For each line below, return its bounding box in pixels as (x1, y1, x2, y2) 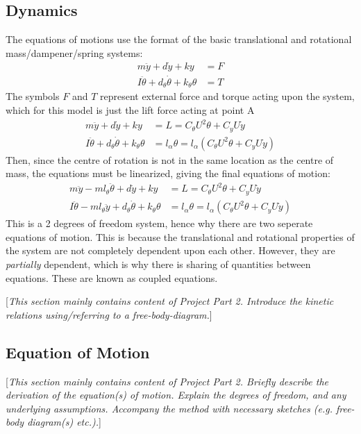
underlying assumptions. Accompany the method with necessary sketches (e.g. (6, 401, 333, 415)
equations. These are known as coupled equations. (6, 270, 218, 285)
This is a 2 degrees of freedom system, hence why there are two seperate (6, 216, 313, 231)
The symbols (6, 89, 60, 103)
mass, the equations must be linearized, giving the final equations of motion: (6, 166, 330, 181)
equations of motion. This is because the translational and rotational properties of (6, 229, 355, 244)
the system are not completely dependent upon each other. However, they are (6, 243, 335, 258)
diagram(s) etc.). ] (27, 415, 101, 429)
